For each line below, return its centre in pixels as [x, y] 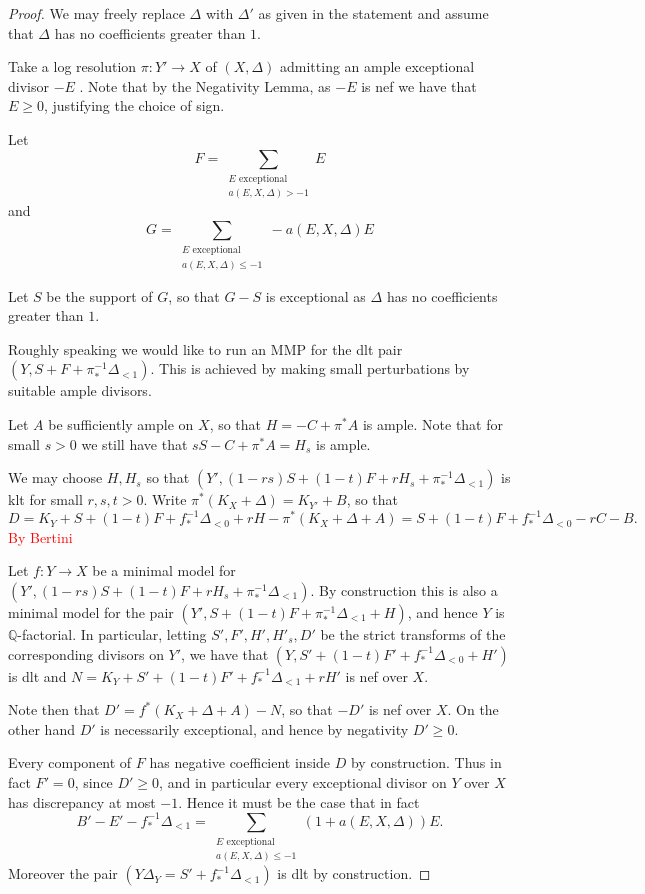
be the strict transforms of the [413, 633]
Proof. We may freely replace [96, 13]
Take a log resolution [72, 66]
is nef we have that [419, 85]
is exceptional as [315, 295]
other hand [41, 728]
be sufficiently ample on [121, 424]
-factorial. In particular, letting [112, 633]
